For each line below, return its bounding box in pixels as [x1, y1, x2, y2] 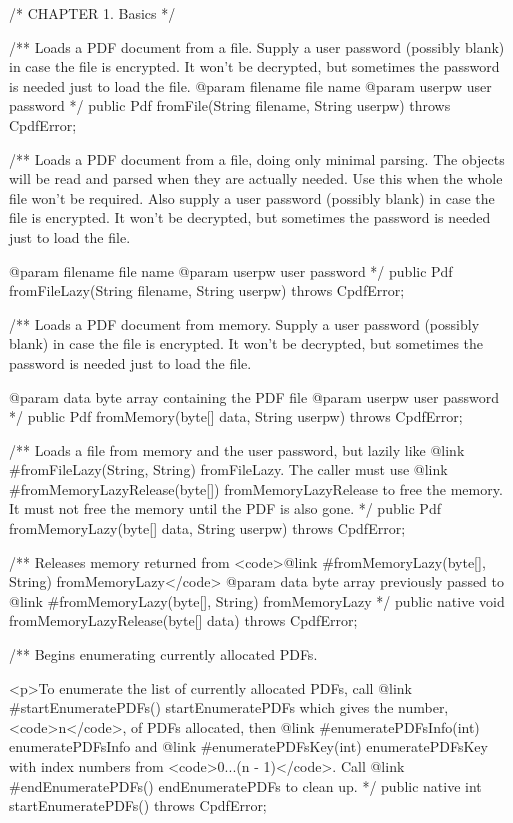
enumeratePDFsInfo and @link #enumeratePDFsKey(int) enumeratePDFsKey [9, 736, 488, 757]
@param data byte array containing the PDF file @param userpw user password [9, 386, 500, 407]
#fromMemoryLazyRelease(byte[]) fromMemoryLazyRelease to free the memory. [9, 478, 503, 499]
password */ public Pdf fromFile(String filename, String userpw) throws [9, 95, 451, 116]
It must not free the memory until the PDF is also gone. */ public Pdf [9, 498, 441, 519]
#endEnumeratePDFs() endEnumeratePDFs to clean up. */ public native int [9, 775, 482, 796]
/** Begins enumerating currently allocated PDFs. [9, 644, 318, 665]
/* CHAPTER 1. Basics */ [9, 3, 176, 23]
